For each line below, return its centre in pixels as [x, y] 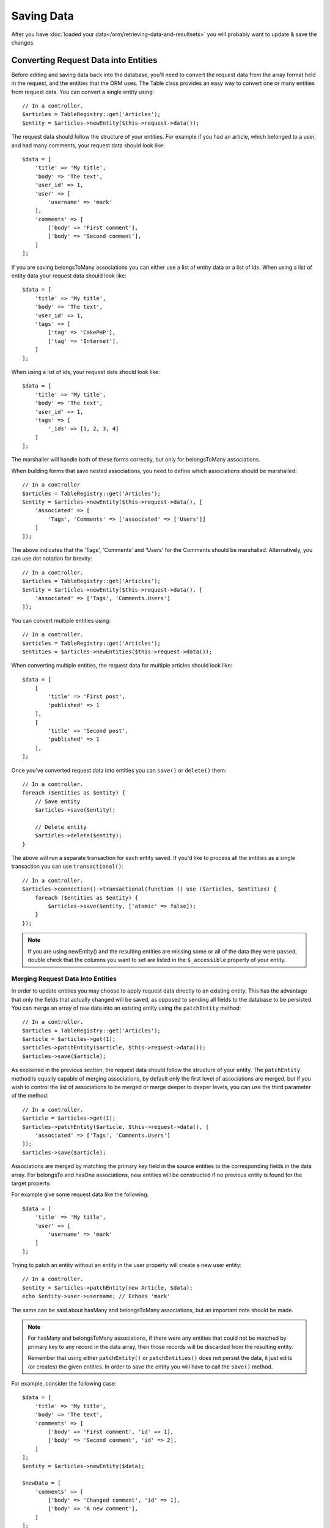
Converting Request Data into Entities [85, 60]
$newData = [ [42, 1483]
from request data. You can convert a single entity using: [83, 92]
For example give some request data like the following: [80, 1194]
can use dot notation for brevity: [52, 559]
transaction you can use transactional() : [67, 866]
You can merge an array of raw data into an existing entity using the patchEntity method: [126, 1008]
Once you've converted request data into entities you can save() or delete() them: [119, 770]
